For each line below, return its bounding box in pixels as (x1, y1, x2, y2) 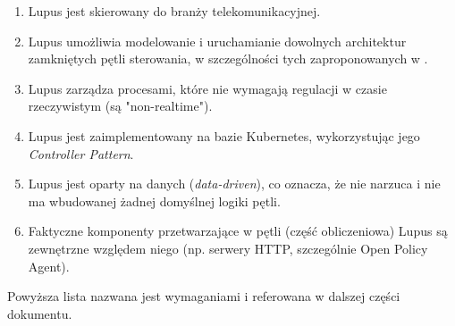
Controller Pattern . (28, 144, 134, 163)
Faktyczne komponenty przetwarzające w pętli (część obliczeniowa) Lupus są (28, 222, 448, 240)
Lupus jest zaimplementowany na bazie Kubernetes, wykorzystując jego (28, 126, 420, 145)
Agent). (28, 256, 70, 275)
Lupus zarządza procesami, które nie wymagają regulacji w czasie (28, 79, 387, 97)
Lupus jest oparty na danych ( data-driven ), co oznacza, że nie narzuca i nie (28, 174, 441, 193)
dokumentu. (7, 304, 72, 322)
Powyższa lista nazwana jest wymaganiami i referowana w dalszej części (7, 287, 400, 305)
